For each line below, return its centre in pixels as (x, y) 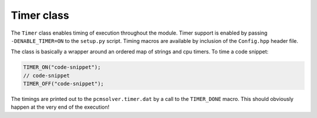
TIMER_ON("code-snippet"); (62, 67)
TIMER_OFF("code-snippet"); (63, 84)
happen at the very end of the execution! (60, 107)
